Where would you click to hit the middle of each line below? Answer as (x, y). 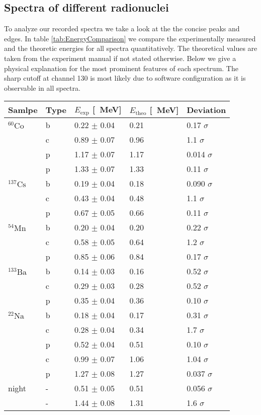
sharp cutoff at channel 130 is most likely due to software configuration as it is (125, 78)
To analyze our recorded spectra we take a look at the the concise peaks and (122, 28)
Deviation (206, 109)
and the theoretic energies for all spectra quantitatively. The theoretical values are (131, 48)
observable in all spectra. (42, 87)
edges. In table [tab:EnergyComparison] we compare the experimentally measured (130, 38)
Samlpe (23, 109)
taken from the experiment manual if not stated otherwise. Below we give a (120, 58)
